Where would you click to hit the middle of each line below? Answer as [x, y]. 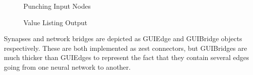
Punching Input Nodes [57, 6]
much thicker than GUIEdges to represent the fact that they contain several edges [126, 57]
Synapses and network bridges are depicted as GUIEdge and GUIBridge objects [123, 38]
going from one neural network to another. [67, 67]
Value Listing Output [55, 22]
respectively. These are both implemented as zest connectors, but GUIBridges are [126, 48]
